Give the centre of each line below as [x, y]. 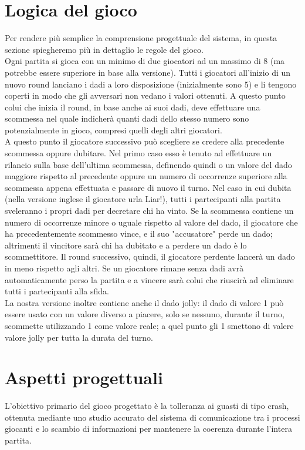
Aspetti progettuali [84, 377]
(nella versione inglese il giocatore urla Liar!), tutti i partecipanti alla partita [143, 199]
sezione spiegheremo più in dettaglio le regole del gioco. [104, 49]
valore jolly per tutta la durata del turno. [79, 337]
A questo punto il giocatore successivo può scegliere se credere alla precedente [145, 141]
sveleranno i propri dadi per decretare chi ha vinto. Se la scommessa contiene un [149, 211]
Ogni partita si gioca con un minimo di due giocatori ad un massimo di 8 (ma [145, 61]
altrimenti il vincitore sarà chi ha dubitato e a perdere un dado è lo [126, 245]
